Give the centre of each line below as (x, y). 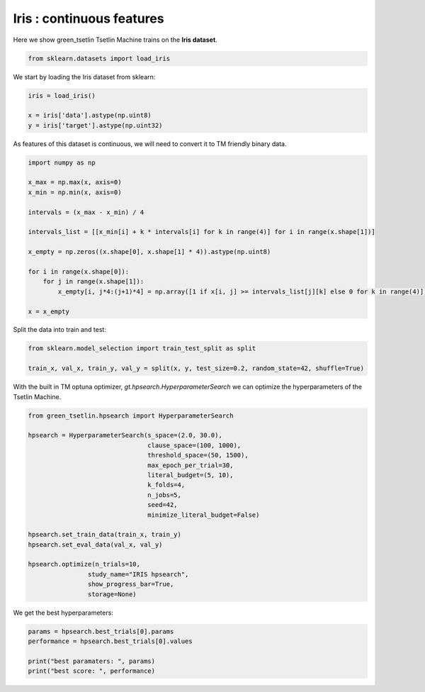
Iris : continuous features (89, 18)
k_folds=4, (166, 485)
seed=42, (163, 505)
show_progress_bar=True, (131, 584)
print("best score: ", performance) (92, 671)
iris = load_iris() (62, 95)
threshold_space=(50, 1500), (198, 455)
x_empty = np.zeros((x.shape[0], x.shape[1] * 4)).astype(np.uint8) (149, 252)
